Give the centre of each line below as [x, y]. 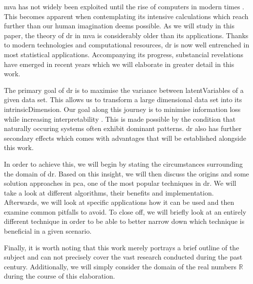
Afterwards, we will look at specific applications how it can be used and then [119, 202]
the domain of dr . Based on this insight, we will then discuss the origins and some [126, 173]
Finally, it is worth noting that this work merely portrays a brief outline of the [122, 247]
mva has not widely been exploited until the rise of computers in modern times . [124, 6]
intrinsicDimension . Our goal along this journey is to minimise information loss [122, 109]
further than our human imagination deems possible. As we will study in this [119, 26]
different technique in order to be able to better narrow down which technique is [124, 221]
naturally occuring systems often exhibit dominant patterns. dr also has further [123, 128]
